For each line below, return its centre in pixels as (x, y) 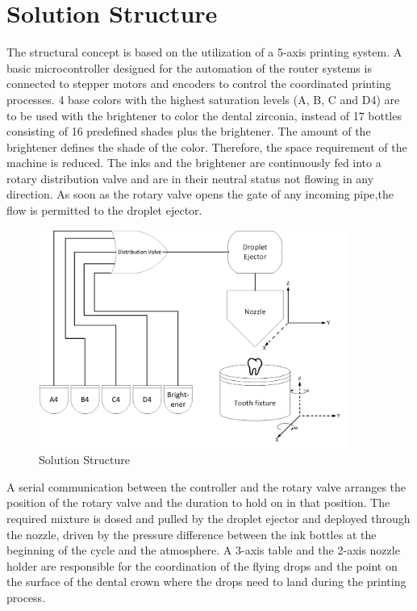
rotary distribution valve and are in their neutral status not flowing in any (190, 178)
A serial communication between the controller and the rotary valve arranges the (206, 486)
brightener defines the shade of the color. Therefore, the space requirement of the (207, 146)
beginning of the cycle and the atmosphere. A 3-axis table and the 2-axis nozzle (203, 550)
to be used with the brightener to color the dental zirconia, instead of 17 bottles (204, 115)
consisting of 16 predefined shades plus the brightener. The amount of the (189, 131)
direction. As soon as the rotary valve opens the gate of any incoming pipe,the (200, 194)
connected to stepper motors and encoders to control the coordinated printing (199, 84)
